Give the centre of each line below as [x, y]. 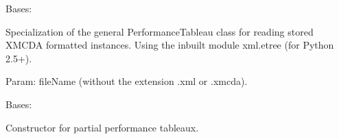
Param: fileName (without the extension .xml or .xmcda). [127, 81]
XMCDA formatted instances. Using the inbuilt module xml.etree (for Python [170, 45]
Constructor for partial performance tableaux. [102, 127]
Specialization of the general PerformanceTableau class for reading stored [160, 31]
